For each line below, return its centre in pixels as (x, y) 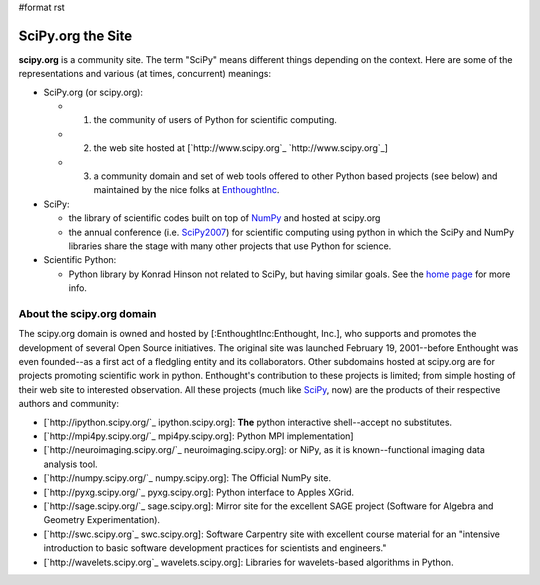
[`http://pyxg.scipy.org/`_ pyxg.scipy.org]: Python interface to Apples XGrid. (199, 492)
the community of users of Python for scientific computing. (215, 120)
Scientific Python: (80, 260)
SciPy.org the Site (75, 35)
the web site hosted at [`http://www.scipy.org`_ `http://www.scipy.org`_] (241, 148)
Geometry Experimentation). (101, 520)
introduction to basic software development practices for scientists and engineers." (215, 548)
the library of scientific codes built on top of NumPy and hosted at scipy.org (224, 218)
